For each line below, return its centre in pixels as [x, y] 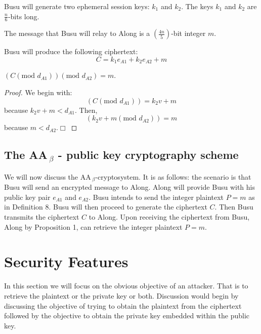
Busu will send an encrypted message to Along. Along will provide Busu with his [129, 187]
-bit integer [188, 33]
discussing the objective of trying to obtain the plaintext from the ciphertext [123, 305]
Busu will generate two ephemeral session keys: [77, 6]
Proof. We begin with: [38, 92]
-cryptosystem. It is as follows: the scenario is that [173, 176]
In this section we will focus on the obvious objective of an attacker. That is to [126, 286]
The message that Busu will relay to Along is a [77, 33]
